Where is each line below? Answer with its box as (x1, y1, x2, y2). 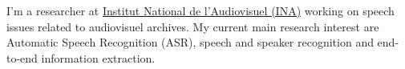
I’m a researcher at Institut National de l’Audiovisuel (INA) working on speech (6, 2, 395, 18)
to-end (6, 49, 38, 66)
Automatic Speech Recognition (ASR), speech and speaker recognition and (6, 34, 374, 51)
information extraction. (41, 49, 156, 66)
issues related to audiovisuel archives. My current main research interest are (6, 18, 379, 34)
